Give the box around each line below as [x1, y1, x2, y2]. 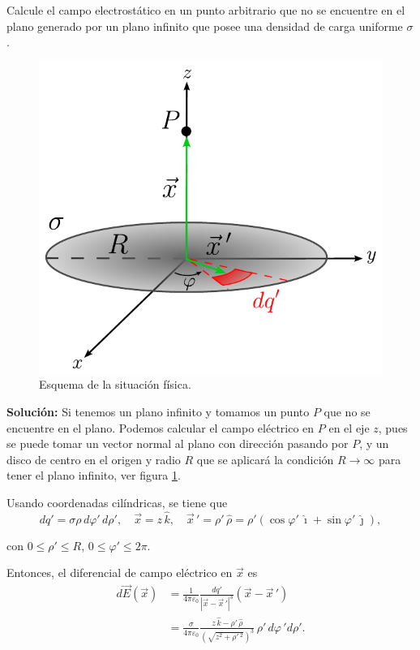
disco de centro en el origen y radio [6, 450, 181, 467]
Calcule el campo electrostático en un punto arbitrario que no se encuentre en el [6, 2, 405, 18]
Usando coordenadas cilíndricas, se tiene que [6, 493, 228, 510]
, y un [359, 435, 389, 452]
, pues [378, 419, 408, 436]
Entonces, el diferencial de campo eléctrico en [6, 564, 233, 581]
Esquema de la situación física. [39, 376, 191, 393]
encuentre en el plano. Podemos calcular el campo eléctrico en [6, 419, 315, 436]
